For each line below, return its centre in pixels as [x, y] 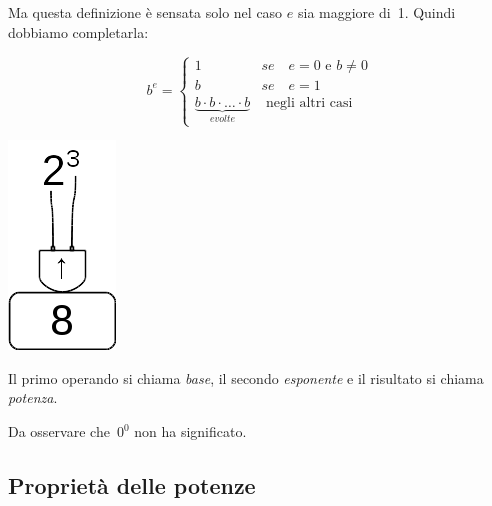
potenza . [33, 397]
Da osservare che [59, 431]
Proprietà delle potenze [132, 484]
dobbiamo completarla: [78, 31]
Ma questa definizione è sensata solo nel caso [145, 12]
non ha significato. [190, 431]
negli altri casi [309, 102]
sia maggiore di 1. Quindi [376, 12]
